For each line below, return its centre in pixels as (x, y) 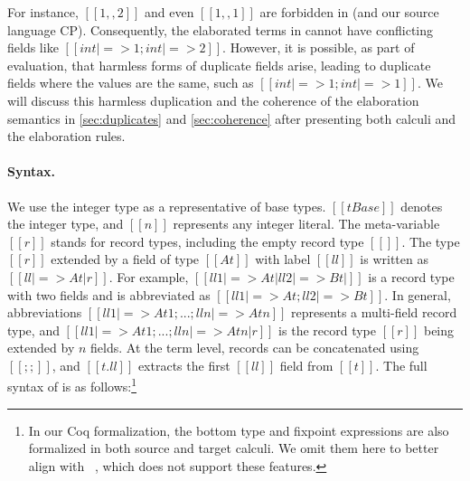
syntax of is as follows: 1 (72, 385)
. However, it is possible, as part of (319, 47)
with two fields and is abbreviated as (109, 294)
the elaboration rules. (66, 136)
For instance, (43, 12)
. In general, (418, 294)
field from (306, 365)
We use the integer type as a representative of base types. (167, 206)
